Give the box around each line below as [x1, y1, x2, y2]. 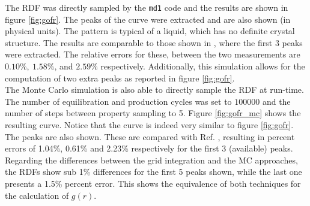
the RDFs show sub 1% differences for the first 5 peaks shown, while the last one [5, 165, 302, 178]
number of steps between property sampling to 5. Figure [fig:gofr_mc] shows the [5, 107, 301, 119]
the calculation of [5, 189, 69, 201]
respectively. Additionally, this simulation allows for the [100, 60, 305, 72]
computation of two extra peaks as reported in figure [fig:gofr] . [5, 71, 235, 84]
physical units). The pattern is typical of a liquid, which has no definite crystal [5, 25, 295, 37]
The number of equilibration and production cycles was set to [5, 95, 232, 107]
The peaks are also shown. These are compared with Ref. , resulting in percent [5, 130, 295, 143]
